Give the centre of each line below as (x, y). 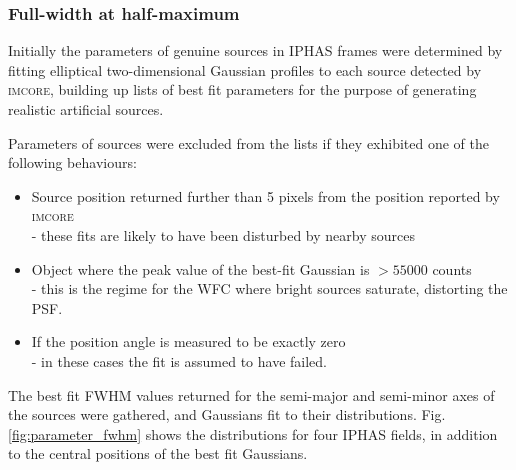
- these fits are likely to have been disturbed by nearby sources (223, 234)
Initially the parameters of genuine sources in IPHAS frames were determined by (255, 50)
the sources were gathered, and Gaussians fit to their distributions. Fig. (227, 414)
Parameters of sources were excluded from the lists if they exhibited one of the (249, 142)
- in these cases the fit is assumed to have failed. (179, 360)
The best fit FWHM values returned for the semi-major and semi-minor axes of (251, 394)
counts (452, 268)
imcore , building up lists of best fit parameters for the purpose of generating (242, 89)
